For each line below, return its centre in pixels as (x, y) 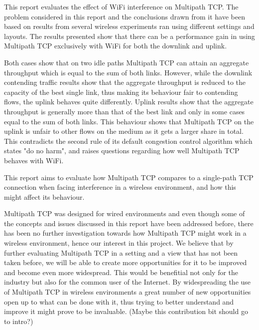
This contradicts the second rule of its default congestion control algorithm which (128, 141)
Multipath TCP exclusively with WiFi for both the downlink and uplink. (116, 46)
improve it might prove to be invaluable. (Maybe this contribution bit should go (126, 311)
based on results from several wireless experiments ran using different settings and (129, 26)
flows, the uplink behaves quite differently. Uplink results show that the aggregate (129, 102)
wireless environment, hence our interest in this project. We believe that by (119, 243)
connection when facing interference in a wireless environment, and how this (120, 187)
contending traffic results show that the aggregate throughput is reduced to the (125, 82)
